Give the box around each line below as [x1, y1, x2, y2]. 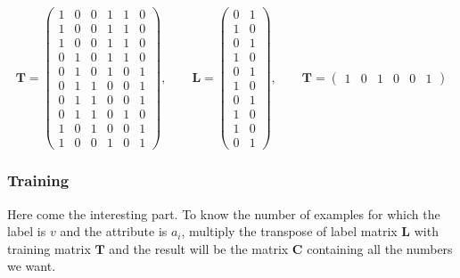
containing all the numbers [307, 239, 453, 258]
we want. [7, 257, 56, 275]
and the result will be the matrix [109, 239, 289, 258]
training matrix [7, 239, 91, 258]
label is [7, 222, 46, 241]
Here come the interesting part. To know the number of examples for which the [7, 204, 440, 223]
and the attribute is [60, 222, 168, 241]
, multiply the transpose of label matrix [181, 222, 398, 241]
